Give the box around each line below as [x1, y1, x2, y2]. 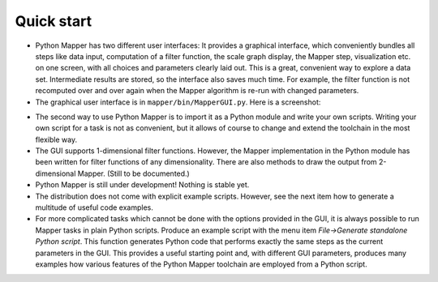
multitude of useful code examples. [35, 203, 153, 212]
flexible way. [35, 135, 77, 144]
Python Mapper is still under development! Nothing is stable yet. [35, 180, 250, 190]
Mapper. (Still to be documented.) [77, 169, 190, 178]
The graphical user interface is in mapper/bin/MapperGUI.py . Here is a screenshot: [35, 97, 321, 107]
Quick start [15, 12, 92, 30]
